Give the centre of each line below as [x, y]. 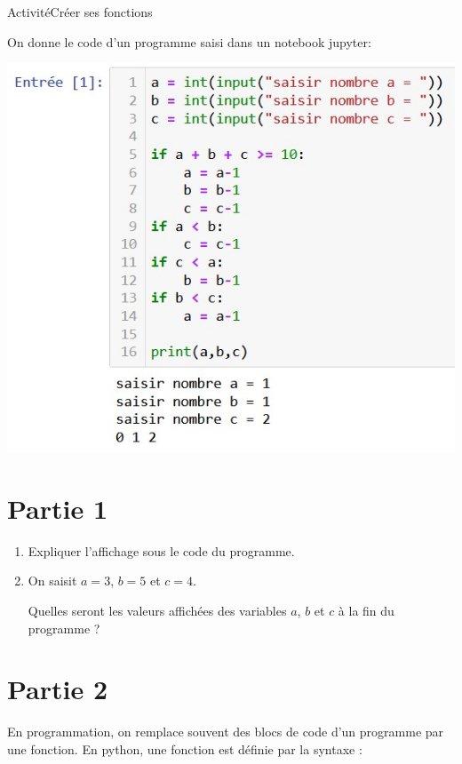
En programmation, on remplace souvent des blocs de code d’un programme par [226, 732]
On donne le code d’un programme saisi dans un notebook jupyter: [189, 41]
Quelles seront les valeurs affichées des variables [157, 611]
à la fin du [366, 611]
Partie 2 [58, 689]
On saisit [52, 581]
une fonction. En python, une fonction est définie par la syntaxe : [185, 748]
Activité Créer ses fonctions [80, 12]
